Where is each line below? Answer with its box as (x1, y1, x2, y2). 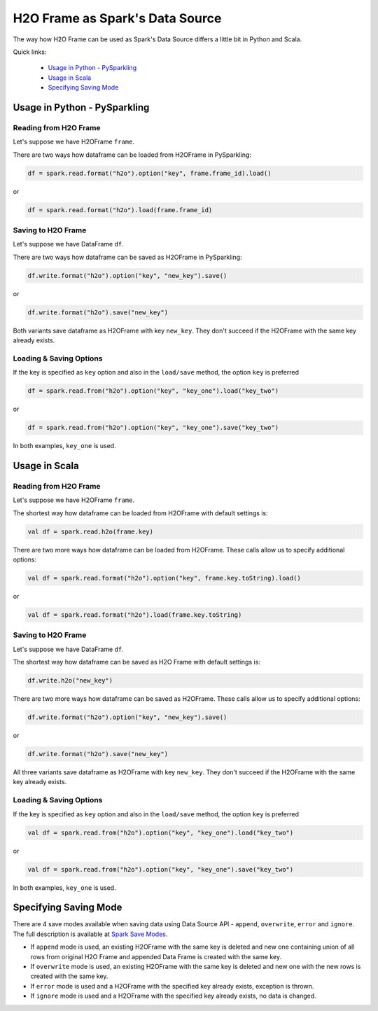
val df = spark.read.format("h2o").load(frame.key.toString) (27, 611, 242, 619)
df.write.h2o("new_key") (27, 676, 113, 685)
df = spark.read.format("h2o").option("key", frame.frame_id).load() (27, 169, 272, 177)
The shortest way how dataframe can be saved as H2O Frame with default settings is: (13, 658, 260, 667)
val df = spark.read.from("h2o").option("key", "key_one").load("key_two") (27, 828, 294, 837)
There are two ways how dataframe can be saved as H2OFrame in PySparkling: (13, 253, 242, 261)
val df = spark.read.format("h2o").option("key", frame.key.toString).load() (27, 574, 301, 583)
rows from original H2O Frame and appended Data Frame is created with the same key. (30, 952, 282, 961)
